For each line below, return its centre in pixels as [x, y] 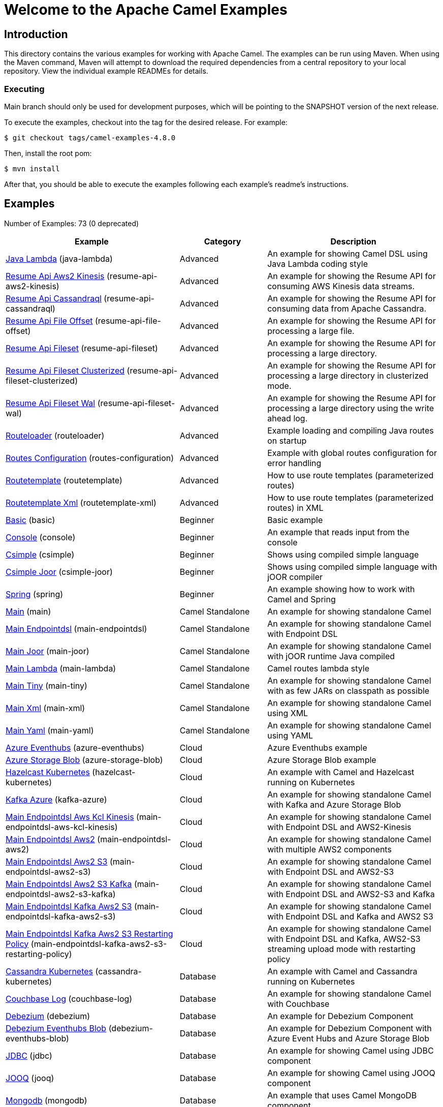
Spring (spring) [35, 594]
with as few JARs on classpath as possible [349, 690]
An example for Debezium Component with [350, 1028]
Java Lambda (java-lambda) [59, 258]
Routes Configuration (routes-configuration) [90, 458]
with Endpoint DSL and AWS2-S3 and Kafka [351, 894]
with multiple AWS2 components [329, 849]
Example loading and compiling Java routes [351, 430]
